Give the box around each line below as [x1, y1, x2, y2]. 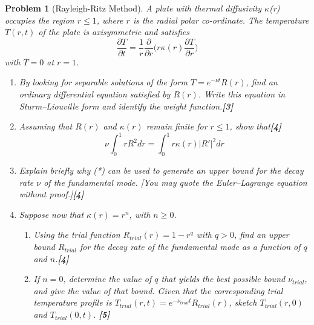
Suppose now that [19, 208, 84, 220]
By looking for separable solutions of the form [19, 76, 188, 88]
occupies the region [5, 13, 74, 26]
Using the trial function [33, 228, 120, 241]
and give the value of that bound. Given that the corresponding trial [33, 284, 283, 297]
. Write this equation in [198, 88, 286, 100]
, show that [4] [229, 120, 282, 133]
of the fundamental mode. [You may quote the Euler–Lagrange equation [44, 176, 307, 188]
